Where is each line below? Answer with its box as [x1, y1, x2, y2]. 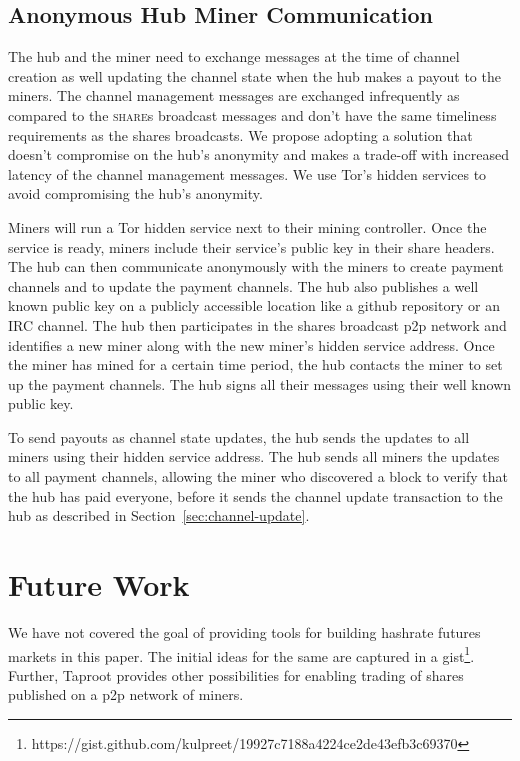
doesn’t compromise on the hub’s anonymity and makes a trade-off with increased [8, 144, 509, 165]
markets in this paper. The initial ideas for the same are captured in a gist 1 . [8, 642, 475, 666]
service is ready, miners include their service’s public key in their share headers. [8, 236, 495, 257]
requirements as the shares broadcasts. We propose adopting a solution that [8, 124, 473, 145]
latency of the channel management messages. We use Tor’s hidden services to [8, 163, 487, 184]
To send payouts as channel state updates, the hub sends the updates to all [8, 426, 470, 447]
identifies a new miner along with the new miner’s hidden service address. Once [8, 334, 495, 355]
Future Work [8, 564, 190, 605]
